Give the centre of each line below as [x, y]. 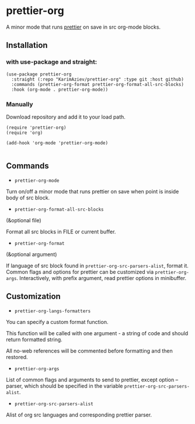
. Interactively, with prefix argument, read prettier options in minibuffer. [102, 278]
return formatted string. [34, 339]
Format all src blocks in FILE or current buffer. [61, 232]
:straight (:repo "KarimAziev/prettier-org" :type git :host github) [97, 79]
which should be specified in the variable [74, 386]
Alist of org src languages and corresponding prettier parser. [79, 415]
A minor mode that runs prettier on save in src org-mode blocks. [83, 27]
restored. [17, 357]
